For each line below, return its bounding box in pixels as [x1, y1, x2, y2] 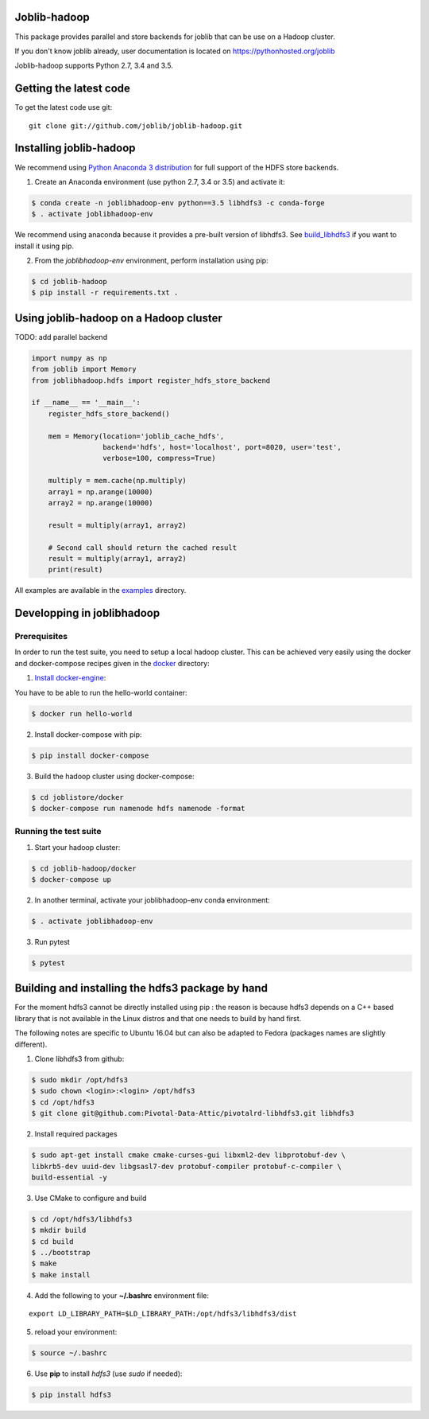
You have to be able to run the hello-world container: [14, 688, 187, 697]
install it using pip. [14, 241, 75, 251]
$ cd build [31, 1237, 74, 1246]
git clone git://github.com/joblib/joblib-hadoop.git [29, 121, 242, 131]
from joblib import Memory [31, 364, 137, 374]
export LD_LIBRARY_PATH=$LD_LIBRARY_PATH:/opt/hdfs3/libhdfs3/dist [29, 1309, 297, 1319]
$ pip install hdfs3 [31, 1390, 111, 1399]
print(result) [48, 565, 103, 575]
